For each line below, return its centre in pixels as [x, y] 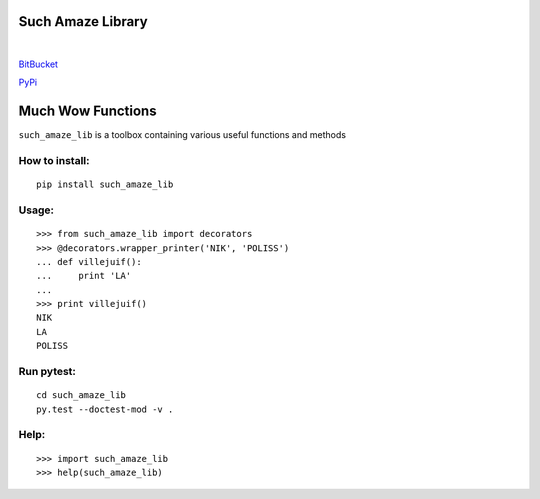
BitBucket [38, 64]
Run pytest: [47, 371]
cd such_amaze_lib [81, 395]
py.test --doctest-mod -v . [105, 409]
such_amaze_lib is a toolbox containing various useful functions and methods [182, 135]
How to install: [54, 160]
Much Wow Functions [87, 111]
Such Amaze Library [83, 21]
